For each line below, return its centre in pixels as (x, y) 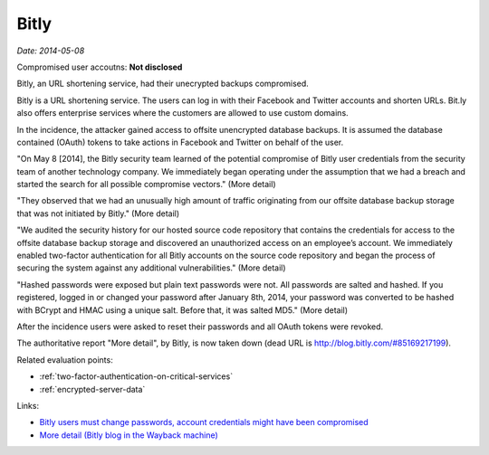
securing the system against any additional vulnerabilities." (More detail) (151, 268)
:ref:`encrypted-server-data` (92, 389)
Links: (28, 405)
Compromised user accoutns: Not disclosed (100, 67)
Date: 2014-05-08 (51, 51)
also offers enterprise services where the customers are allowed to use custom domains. (182, 113)
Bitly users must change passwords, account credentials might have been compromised (204, 422)
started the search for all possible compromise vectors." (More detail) (146, 185)
